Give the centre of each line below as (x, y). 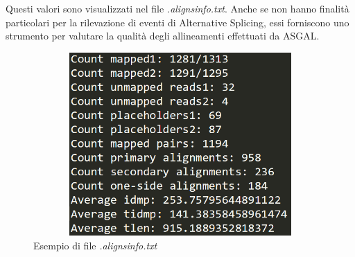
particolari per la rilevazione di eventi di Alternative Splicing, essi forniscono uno (177, 22)
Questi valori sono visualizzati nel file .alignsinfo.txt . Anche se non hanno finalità (177, 8)
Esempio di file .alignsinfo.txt (95, 245)
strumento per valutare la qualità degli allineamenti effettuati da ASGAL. (163, 36)
